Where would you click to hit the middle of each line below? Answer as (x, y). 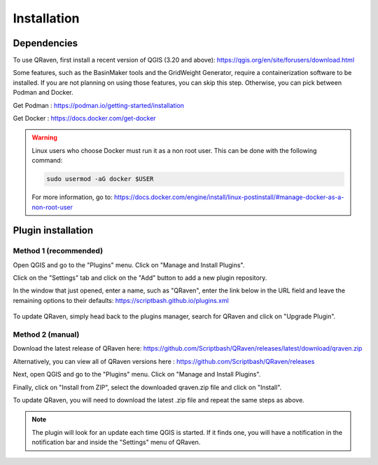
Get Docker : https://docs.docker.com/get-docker (85, 119)
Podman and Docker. (43, 93)
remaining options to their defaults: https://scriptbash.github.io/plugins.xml (121, 300)
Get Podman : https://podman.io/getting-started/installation (99, 105)
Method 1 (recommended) (58, 251)
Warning (44, 137)
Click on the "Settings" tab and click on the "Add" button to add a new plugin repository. (140, 278)
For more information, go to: (72, 197)
